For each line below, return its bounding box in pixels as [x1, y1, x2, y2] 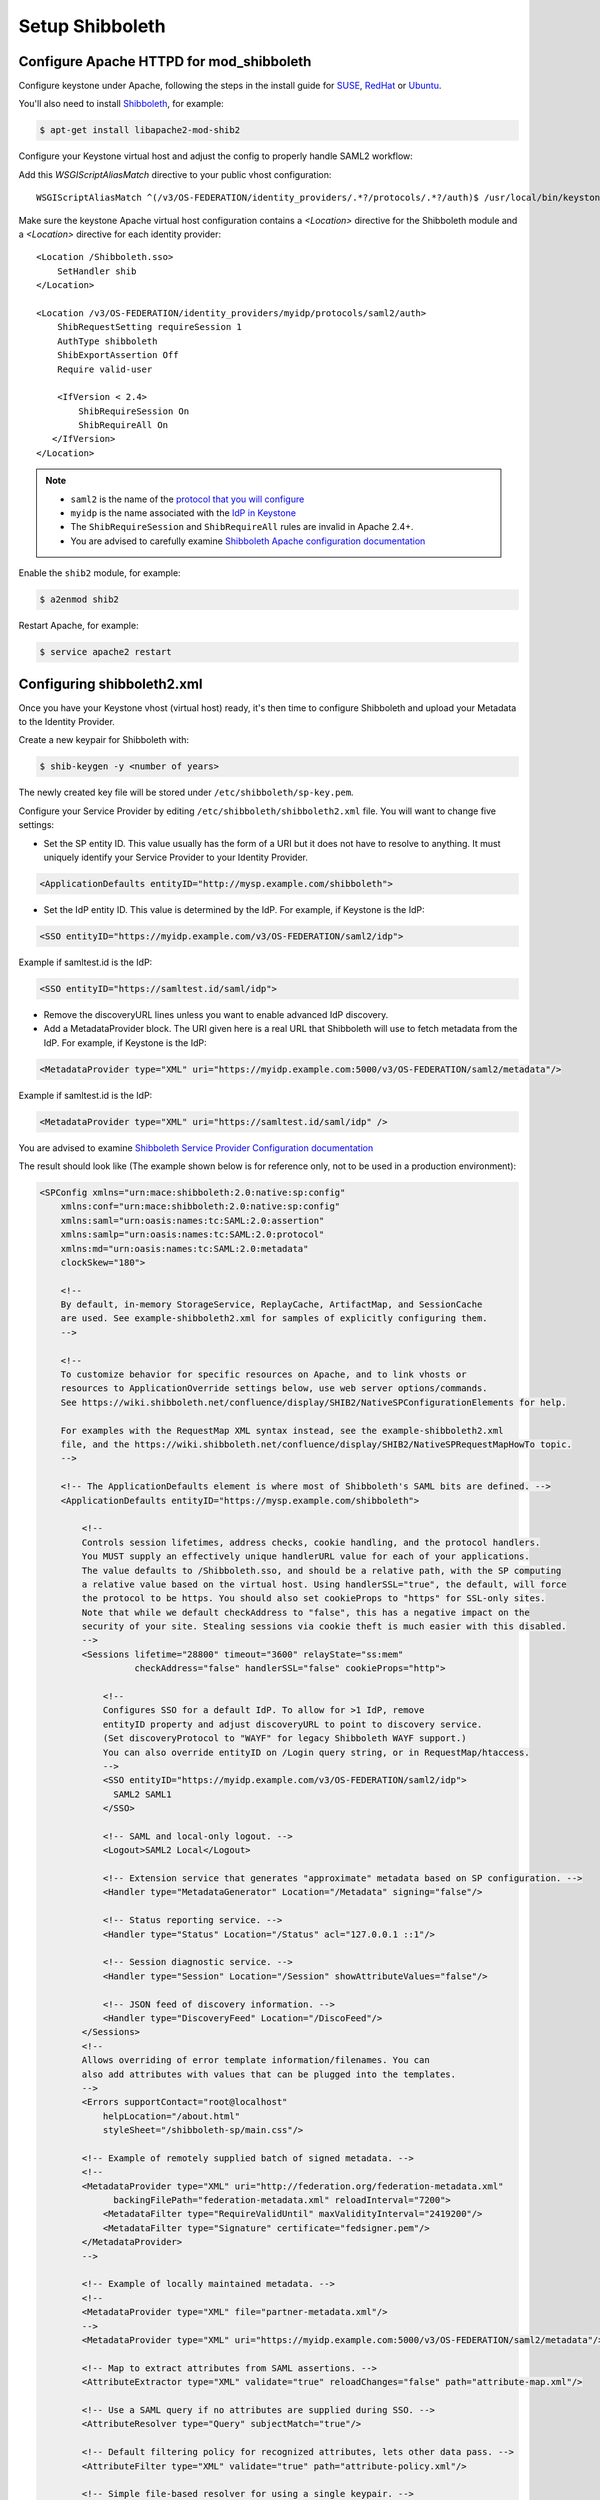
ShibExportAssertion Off [56, 350, 179, 361]
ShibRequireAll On [78, 420, 169, 431]
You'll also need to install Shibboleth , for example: [18, 98, 224, 110]
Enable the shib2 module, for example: [18, 567, 181, 579]
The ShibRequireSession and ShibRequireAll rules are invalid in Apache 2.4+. [70, 521, 414, 533]
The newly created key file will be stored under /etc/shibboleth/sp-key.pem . [18, 786, 354, 799]
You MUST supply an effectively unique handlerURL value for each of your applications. [81, 1551, 530, 1562]
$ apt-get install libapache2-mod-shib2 [39, 125, 240, 136]
